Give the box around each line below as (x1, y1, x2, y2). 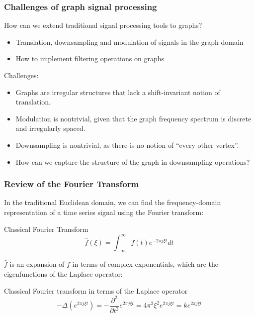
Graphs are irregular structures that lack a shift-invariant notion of (15, 87, 220, 97)
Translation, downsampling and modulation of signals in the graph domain (15, 36, 244, 47)
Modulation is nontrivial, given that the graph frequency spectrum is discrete (15, 113, 252, 123)
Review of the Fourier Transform (4, 178, 139, 190)
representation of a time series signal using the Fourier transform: (4, 207, 204, 217)
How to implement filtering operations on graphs (15, 53, 164, 64)
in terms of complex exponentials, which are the (72, 259, 219, 269)
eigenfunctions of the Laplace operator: (4, 269, 123, 279)
